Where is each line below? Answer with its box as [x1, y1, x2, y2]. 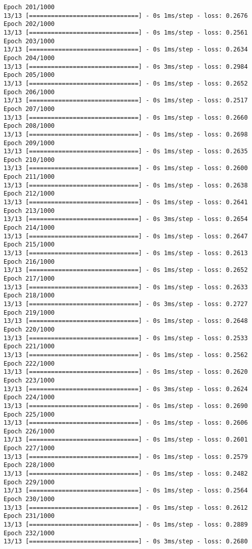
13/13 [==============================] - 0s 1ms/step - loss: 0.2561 [4, 29, 248, 36]
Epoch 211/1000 [4, 173, 55, 181]
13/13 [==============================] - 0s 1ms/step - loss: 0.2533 [4, 334, 248, 342]
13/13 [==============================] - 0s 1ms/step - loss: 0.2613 [4, 250, 248, 257]
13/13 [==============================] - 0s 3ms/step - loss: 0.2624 [4, 385, 248, 393]
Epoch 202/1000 [4, 20, 55, 28]
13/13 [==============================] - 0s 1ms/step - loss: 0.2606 [4, 419, 248, 427]
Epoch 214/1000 [4, 224, 55, 232]
